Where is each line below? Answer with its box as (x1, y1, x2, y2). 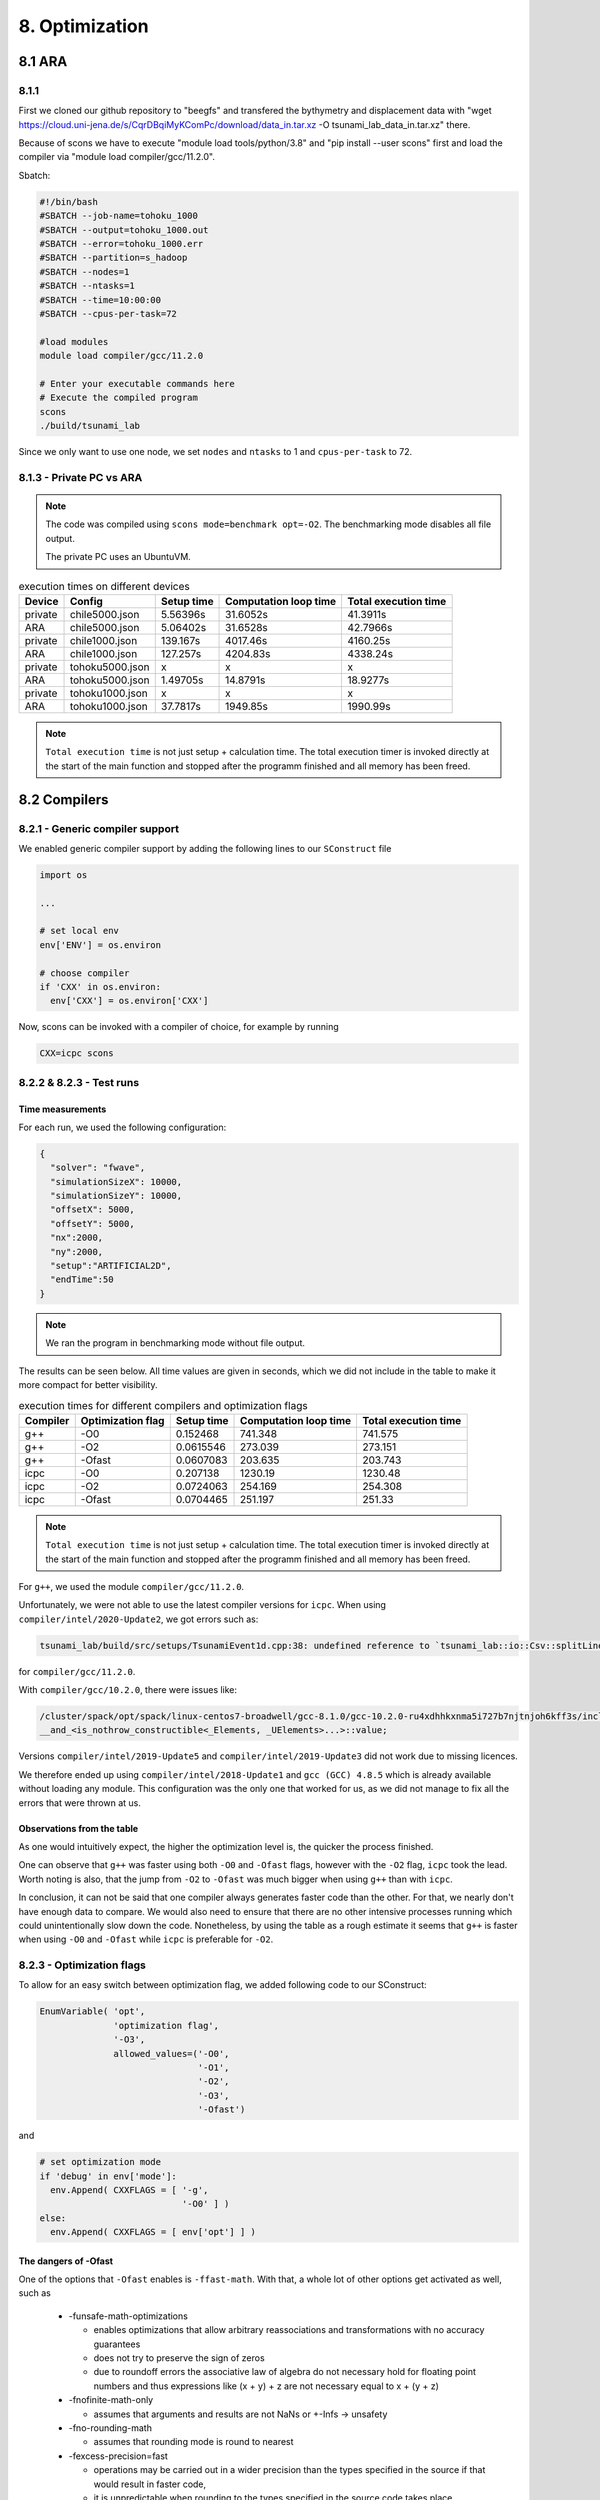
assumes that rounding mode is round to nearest (93, 2436, 294, 2448)
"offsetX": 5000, (50, 1204, 135, 1215)
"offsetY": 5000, (50, 1218, 135, 1229)
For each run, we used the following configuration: (18, 1121, 227, 1133)
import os (39, 869, 88, 880)
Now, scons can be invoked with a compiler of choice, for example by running (18, 1021, 339, 1033)
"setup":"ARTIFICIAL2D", (50, 1260, 172, 1272)
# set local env (39, 925, 120, 937)
